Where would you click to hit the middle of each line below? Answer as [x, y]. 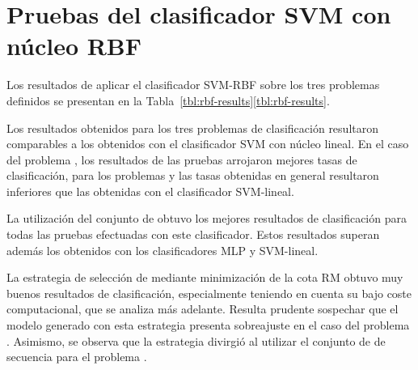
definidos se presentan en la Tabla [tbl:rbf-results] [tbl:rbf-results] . [168, 100]
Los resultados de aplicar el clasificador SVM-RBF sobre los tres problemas [193, 85]
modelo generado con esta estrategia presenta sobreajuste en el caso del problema [208, 325]
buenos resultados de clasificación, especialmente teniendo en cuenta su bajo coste [209, 293]
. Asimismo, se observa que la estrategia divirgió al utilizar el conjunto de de [196, 340]
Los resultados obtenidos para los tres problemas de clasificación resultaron [192, 128]
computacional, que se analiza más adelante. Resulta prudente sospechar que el [203, 309]
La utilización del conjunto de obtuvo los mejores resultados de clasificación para [207, 218]
